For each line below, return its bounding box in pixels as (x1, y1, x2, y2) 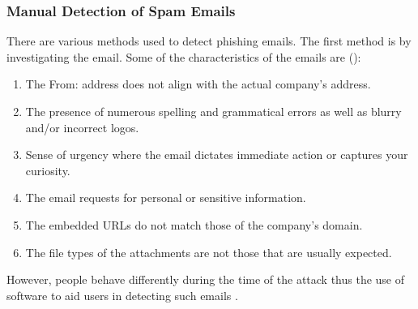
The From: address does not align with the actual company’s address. (25, 75, 371, 92)
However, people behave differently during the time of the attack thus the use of (6, 271, 405, 288)
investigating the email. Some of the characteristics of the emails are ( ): (6, 48, 361, 65)
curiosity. (25, 161, 70, 178)
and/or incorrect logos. (25, 118, 139, 135)
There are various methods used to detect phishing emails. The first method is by (6, 32, 412, 49)
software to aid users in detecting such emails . (6, 286, 238, 303)
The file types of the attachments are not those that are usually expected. (25, 243, 392, 260)
